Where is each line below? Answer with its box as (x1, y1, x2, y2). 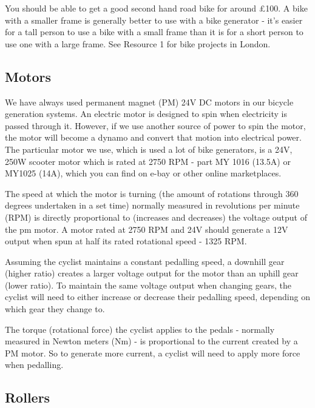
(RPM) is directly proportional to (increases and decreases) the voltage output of (5, 210, 307, 223)
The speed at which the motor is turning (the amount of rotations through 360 (5, 187, 299, 199)
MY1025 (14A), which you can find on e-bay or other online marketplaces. (5, 167, 282, 179)
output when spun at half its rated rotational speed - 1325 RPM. (5, 235, 247, 247)
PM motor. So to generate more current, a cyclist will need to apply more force (5, 346, 300, 359)
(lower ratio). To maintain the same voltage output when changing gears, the (5, 278, 291, 291)
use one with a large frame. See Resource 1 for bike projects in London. (5, 37, 271, 50)
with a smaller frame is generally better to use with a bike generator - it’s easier (5, 13, 303, 26)
